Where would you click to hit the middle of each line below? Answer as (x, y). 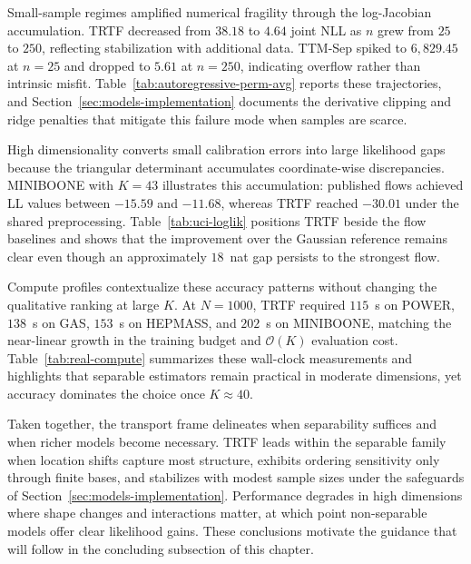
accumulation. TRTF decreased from (109, 30)
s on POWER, (415, 304)
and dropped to (107, 65)
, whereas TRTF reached (289, 202)
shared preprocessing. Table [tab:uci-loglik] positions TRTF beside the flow (217, 220)
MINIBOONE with (61, 185)
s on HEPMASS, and (178, 322)
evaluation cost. (355, 340)
